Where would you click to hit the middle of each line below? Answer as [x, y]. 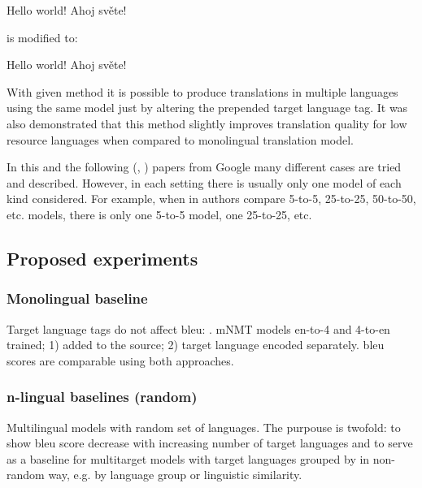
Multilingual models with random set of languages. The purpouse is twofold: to [204, 427]
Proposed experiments [102, 258]
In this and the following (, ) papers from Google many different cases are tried [204, 167]
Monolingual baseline [77, 298]
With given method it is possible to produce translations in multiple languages [202, 91]
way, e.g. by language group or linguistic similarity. [175, 475]
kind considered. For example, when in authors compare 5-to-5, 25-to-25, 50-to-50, [211, 199]
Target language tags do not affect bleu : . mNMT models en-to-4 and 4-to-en [198, 328]
